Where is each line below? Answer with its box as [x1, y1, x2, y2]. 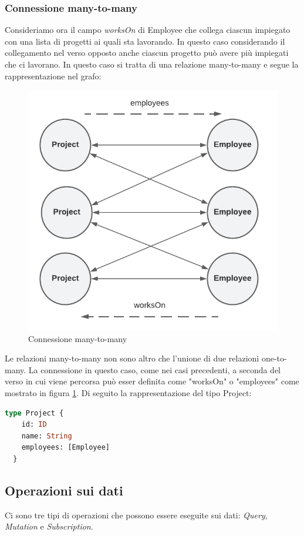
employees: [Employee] [21, 443, 110, 452]
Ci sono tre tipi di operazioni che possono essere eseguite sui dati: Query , [5, 508, 268, 521]
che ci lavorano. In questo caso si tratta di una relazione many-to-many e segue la [5, 58, 299, 70]
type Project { [5, 408, 64, 417]
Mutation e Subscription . [5, 520, 93, 532]
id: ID [21, 420, 47, 429]
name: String [21, 431, 72, 440]
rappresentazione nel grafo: [5, 69, 102, 82]
